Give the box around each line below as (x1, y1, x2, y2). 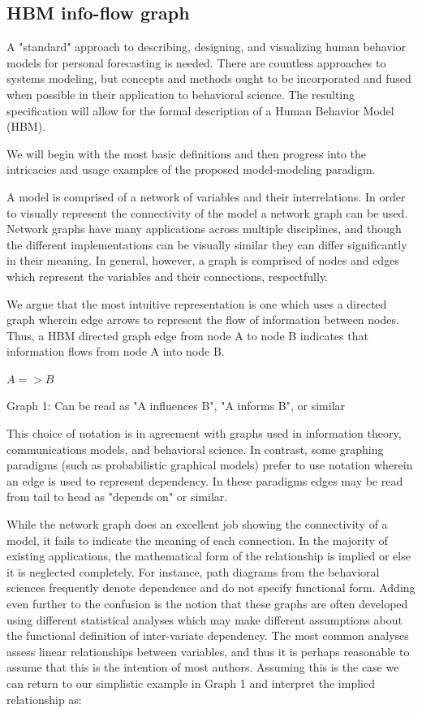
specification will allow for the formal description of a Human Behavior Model (6, 102, 394, 119)
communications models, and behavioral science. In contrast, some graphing (6, 440, 384, 457)
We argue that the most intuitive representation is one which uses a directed (6, 295, 387, 312)
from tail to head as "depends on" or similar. (6, 488, 228, 505)
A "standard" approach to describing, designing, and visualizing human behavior (6, 38, 407, 55)
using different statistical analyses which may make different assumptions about (6, 611, 403, 628)
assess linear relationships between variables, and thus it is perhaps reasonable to (6, 642, 410, 659)
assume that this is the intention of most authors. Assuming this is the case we (6, 659, 399, 676)
